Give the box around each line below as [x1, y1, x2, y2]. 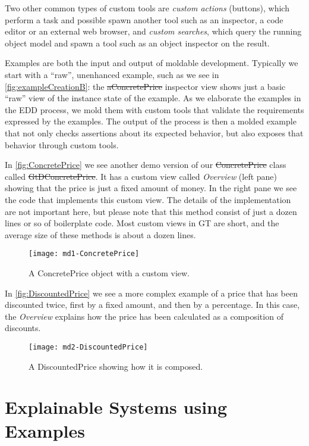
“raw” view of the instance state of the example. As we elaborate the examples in [5, 92, 301, 104]
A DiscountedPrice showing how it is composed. [29, 360, 203, 372]
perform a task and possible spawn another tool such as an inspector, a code [5, 13, 283, 26]
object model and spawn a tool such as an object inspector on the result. [5, 36, 270, 49]
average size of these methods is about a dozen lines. [5, 228, 196, 241]
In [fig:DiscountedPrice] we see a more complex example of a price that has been [5, 286, 298, 299]
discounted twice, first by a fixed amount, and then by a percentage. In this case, [5, 298, 300, 311]
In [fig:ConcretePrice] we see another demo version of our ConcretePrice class [5, 158, 286, 171]
